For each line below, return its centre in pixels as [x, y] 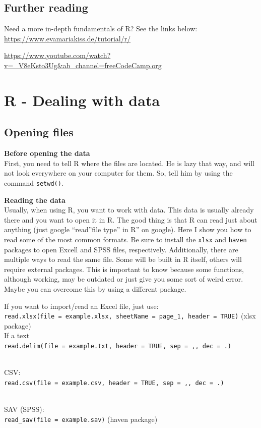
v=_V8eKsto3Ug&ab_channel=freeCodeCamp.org [83, 65]
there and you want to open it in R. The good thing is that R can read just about [131, 219]
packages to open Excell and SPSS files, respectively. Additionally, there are [121, 249]
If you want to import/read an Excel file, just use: [81, 306]
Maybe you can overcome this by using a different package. [95, 289]
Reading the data [35, 200]
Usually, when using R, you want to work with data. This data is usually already [129, 210]
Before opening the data [47, 153]
